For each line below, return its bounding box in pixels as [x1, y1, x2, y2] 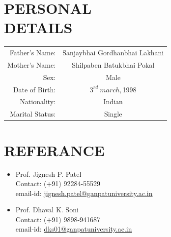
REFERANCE [4, 140, 105, 160]
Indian [103, 96, 123, 107]
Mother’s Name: [7, 59, 56, 70]
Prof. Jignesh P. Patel [15, 168, 82, 179]
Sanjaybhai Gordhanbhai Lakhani [62, 47, 164, 58]
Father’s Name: [9, 47, 56, 58]
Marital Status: [10, 109, 56, 119]
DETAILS [4, 17, 73, 38]
